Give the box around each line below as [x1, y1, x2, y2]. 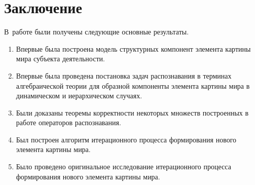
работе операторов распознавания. [16, 117, 121, 128]
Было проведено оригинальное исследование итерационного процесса [16, 161, 231, 172]
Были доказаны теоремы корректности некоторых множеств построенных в [16, 107, 249, 118]
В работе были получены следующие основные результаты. [4, 26, 189, 37]
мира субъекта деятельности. [16, 53, 105, 64]
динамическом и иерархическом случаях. [16, 90, 142, 101]
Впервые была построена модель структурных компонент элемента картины [16, 43, 251, 54]
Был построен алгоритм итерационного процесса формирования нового [16, 134, 237, 144]
